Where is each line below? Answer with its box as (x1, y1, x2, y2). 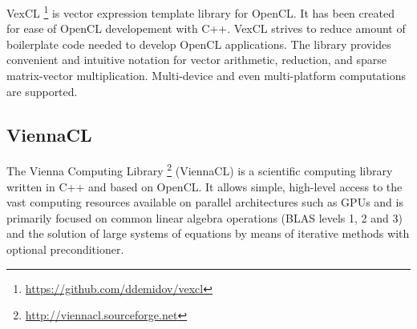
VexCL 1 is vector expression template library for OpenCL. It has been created (6, 2, 395, 21)
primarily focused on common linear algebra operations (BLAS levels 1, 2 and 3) (6, 209, 403, 226)
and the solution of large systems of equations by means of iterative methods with (6, 225, 410, 242)
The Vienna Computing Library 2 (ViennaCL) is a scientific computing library (6, 160, 393, 179)
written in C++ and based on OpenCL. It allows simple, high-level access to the (6, 178, 403, 195)
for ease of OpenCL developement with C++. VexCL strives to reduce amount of (6, 20, 406, 37)
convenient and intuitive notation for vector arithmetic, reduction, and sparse (6, 51, 387, 68)
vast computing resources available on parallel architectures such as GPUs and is (6, 194, 403, 211)
